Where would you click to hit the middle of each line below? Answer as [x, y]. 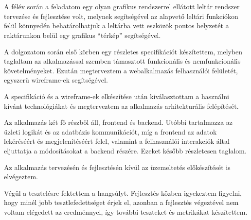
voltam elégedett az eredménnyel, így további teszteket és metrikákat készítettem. [126, 212]
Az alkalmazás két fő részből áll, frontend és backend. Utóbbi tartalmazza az [118, 122]
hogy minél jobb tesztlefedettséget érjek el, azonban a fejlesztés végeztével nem [121, 202]
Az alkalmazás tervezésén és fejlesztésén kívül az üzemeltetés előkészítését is [117, 167]
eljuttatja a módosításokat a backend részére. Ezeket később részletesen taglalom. [125, 150]
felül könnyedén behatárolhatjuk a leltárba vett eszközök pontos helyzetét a [117, 25]
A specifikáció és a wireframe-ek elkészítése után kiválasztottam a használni [117, 96]
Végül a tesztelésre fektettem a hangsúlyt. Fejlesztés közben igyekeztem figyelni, [123, 193]
